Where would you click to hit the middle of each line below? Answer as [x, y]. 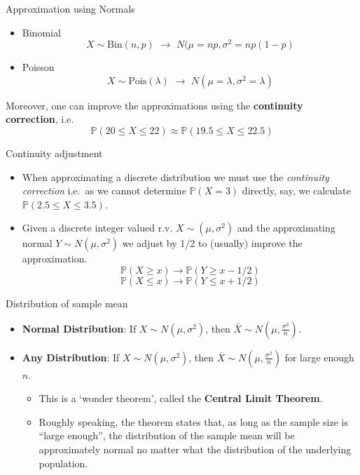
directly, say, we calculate [296, 190]
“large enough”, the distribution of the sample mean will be [167, 435]
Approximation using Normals [70, 8]
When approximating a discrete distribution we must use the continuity [175, 176]
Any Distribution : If [71, 357]
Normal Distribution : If [79, 328]
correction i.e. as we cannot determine [104, 190]
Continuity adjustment [54, 153]
